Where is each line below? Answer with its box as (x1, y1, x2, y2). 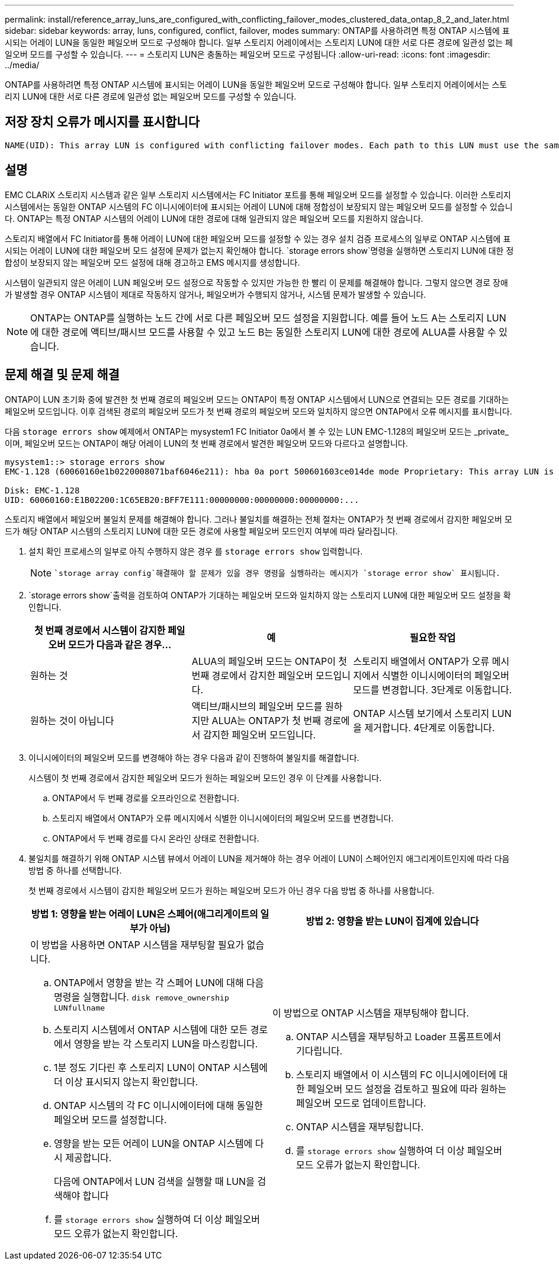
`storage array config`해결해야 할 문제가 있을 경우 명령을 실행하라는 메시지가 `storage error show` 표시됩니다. (54, 569, 500, 578)
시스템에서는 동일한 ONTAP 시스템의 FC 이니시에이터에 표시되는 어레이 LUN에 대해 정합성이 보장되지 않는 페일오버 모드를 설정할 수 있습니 (5, 201, 513, 212)
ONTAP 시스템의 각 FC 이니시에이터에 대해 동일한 (54, 1099, 263, 1111)
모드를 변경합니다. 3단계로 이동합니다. (353, 683, 512, 696)
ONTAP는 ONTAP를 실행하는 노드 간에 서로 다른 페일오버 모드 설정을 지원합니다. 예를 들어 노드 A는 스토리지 (30, 311, 484, 324)
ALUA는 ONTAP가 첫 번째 (211, 714, 321, 727)
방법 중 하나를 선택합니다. (28, 865, 122, 875)
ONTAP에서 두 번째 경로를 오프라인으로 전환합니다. (52, 792, 240, 803)
